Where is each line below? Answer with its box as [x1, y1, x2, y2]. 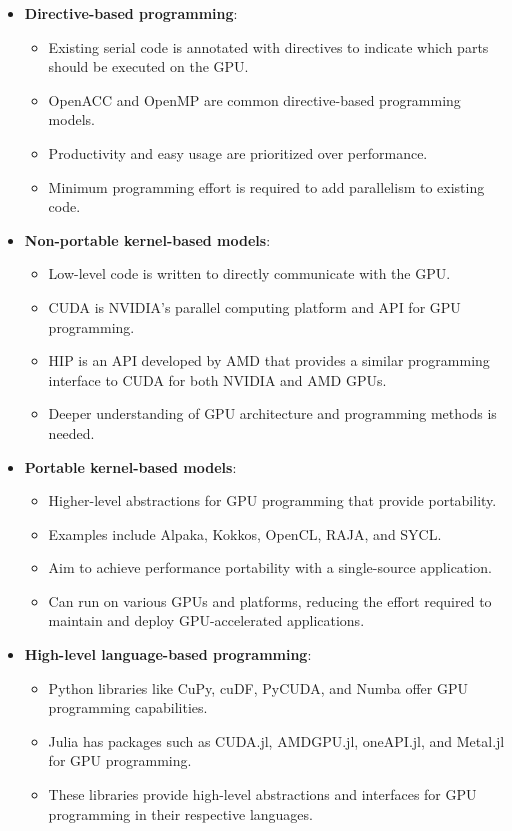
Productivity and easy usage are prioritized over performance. [48, 142, 428, 163]
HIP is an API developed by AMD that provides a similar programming [48, 350, 490, 371]
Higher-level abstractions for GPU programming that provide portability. [48, 490, 497, 511]
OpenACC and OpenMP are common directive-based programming [48, 89, 461, 110]
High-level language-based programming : [24, 644, 312, 665]
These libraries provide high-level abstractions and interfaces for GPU [48, 784, 477, 805]
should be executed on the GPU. [48, 56, 249, 77]
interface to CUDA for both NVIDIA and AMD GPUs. [48, 369, 387, 390]
